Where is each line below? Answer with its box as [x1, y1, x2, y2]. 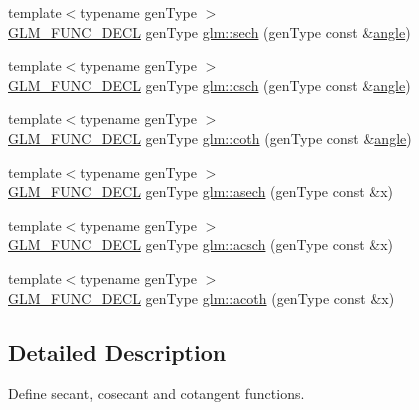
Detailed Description [8, 336, 227, 367]
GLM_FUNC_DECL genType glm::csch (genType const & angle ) [8, 74, 411, 95]
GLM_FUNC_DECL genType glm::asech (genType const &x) [8, 181, 394, 202]
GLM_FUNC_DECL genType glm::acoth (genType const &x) [8, 287, 395, 308]
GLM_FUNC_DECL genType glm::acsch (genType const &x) [8, 234, 394, 255]
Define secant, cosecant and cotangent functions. [8, 383, 305, 404]
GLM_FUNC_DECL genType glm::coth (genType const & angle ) [8, 127, 412, 148]
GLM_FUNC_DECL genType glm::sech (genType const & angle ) [8, 21, 411, 42]
